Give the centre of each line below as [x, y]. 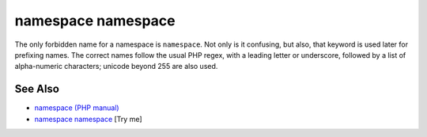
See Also [37, 89]
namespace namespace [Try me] [88, 119]
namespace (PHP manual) [77, 108]
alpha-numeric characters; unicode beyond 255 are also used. [116, 67]
